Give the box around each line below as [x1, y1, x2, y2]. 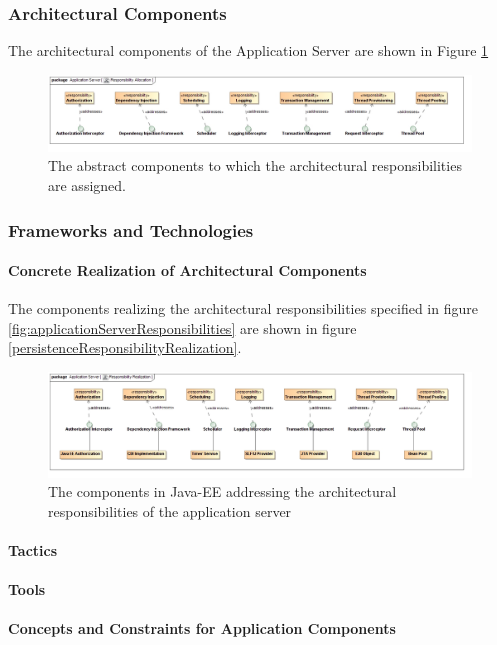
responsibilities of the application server [48, 500, 292, 521]
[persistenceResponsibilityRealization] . [8, 337, 242, 358]
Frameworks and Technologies [8, 217, 254, 242]
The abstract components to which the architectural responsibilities [48, 155, 462, 176]
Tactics [8, 539, 58, 560]
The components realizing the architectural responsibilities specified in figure [8, 298, 478, 319]
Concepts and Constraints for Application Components [8, 618, 396, 639]
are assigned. [48, 175, 126, 196]
